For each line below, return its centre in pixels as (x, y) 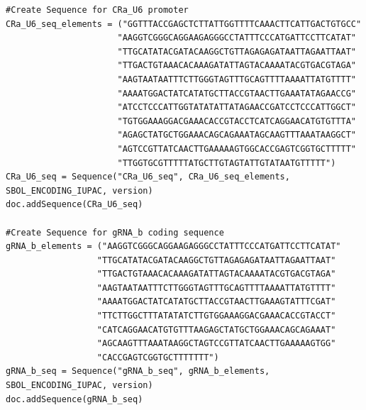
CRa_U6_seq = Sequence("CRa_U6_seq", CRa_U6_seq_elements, (148, 177)
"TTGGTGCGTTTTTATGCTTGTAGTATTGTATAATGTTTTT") (227, 163)
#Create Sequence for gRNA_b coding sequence (115, 232)
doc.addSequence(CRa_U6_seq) (74, 205)
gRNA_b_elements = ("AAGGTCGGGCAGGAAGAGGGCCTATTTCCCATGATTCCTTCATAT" (173, 246)
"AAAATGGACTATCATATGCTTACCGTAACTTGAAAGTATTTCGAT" (216, 302)
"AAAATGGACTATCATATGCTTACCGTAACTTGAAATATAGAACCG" (237, 93)
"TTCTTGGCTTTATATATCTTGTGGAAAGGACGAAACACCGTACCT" (216, 316)
